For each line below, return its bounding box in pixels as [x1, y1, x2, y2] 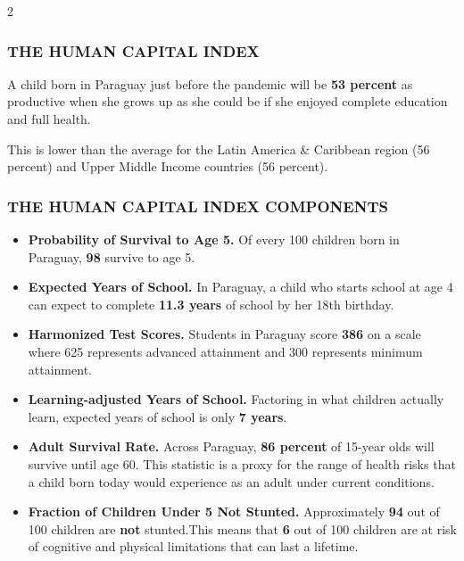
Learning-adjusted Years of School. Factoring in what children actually [28, 390, 444, 408]
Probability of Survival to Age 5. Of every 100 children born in [28, 230, 400, 248]
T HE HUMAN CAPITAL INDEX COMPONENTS [7, 194, 388, 217]
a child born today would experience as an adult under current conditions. [28, 472, 435, 491]
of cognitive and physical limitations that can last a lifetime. [28, 537, 359, 556]
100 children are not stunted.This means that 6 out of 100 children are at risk [28, 519, 458, 538]
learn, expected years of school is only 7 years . [28, 407, 287, 425]
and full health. [7, 110, 91, 128]
